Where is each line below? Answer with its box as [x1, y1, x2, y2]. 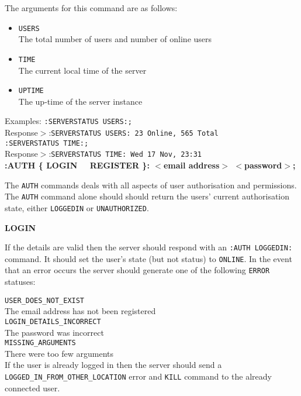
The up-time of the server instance [18, 95, 143, 107]
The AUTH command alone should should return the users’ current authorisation [5, 190, 290, 202]
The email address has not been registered [5, 305, 156, 317]
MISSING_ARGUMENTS [5, 339, 76, 347]
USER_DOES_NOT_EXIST [5, 296, 85, 305]
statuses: [5, 276, 36, 288]
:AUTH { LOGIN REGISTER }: [5, 159, 150, 171]
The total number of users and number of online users [18, 33, 212, 45]
